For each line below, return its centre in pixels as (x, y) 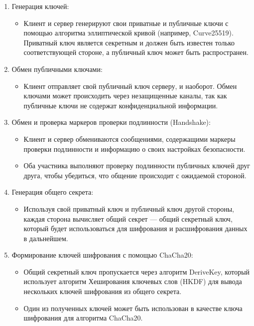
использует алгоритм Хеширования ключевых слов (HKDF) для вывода (133, 281)
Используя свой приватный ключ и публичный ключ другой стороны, (129, 208)
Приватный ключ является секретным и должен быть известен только (129, 42)
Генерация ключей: (40, 6)
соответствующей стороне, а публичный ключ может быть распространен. (136, 52)
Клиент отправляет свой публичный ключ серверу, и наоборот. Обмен (130, 86)
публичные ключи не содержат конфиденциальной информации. (121, 105)
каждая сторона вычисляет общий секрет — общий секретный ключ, (128, 218)
